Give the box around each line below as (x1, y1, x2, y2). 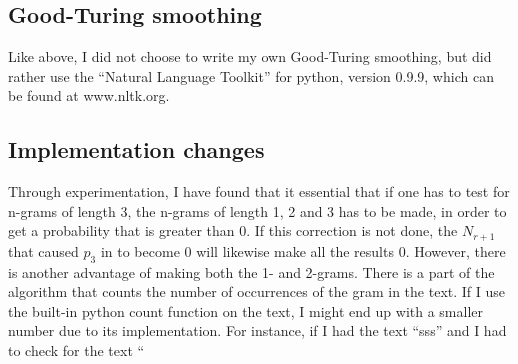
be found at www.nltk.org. (8, 85, 170, 106)
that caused (8, 240, 79, 261)
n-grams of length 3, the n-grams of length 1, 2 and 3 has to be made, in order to (8, 200, 507, 221)
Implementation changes (8, 134, 265, 165)
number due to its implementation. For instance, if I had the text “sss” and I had (8, 320, 507, 341)
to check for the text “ (8, 340, 145, 360)
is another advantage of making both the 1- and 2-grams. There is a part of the (8, 261, 495, 282)
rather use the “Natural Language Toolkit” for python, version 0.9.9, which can (8, 65, 494, 86)
